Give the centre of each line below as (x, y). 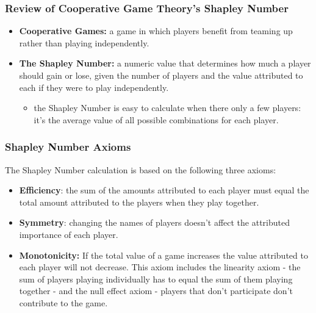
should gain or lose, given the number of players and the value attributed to (161, 75)
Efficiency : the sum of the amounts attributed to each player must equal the (164, 190)
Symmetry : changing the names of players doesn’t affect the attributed (154, 222)
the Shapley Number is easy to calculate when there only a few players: (167, 108)
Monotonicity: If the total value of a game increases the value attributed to (163, 255)
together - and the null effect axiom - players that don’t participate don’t (156, 291)
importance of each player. (69, 234)
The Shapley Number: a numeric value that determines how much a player (165, 63)
